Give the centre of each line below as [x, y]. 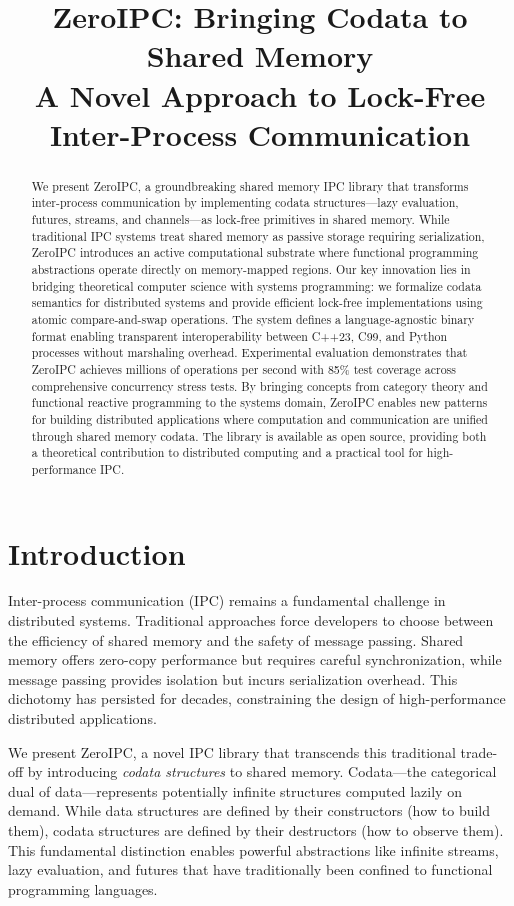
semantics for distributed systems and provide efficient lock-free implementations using [257, 302]
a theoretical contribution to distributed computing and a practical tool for [227, 452]
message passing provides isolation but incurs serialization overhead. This [233, 678]
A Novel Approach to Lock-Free [260, 94]
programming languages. [83, 888]
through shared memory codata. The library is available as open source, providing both [259, 435]
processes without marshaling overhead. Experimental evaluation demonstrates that [249, 352]
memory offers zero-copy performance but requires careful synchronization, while [255, 659]
